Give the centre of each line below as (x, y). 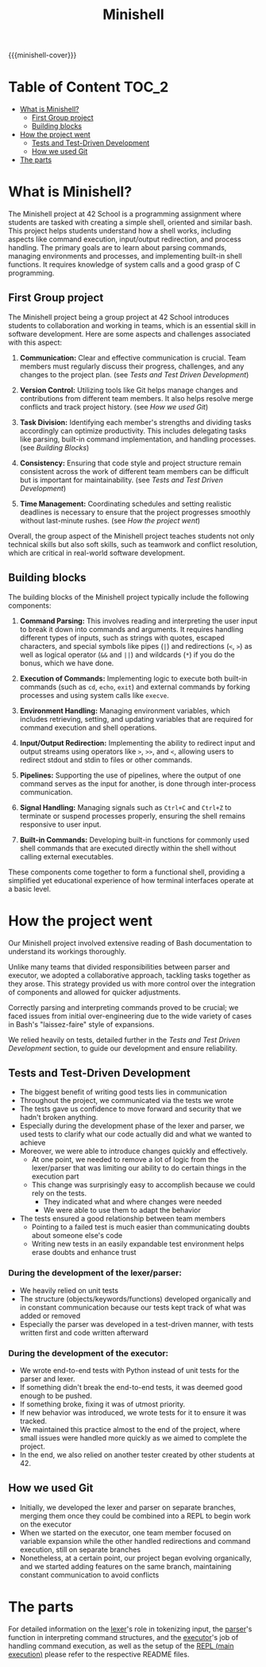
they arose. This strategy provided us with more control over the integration (132, 983)
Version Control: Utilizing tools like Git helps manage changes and (129, 390)
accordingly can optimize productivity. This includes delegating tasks (133, 430)
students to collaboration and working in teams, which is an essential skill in (132, 325)
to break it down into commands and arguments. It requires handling (131, 629)
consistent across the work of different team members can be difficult (134, 471)
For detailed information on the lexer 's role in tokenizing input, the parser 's (130, 1629)
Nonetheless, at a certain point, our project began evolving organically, (136, 1557)
